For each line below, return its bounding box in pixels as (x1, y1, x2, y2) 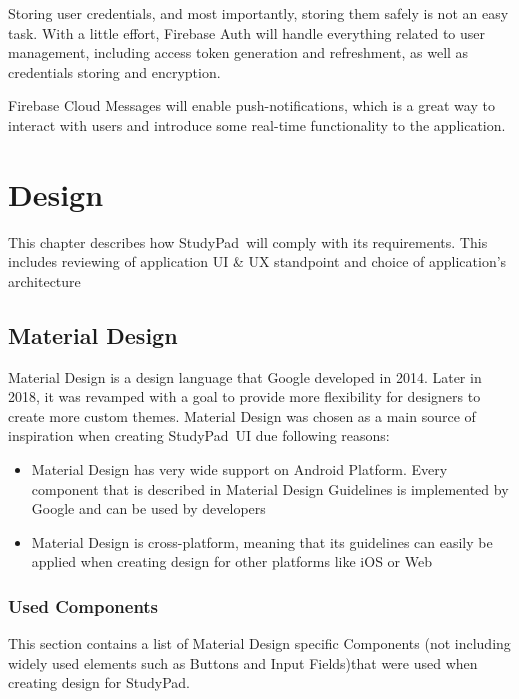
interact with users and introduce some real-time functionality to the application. (8, 114, 506, 135)
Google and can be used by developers (31, 498, 266, 519)
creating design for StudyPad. (8, 672, 190, 693)
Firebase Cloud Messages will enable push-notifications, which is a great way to (8, 95, 495, 116)
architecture (8, 270, 81, 291)
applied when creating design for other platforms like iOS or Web (31, 551, 432, 572)
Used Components (8, 593, 159, 618)
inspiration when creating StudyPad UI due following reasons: (8, 425, 390, 446)
